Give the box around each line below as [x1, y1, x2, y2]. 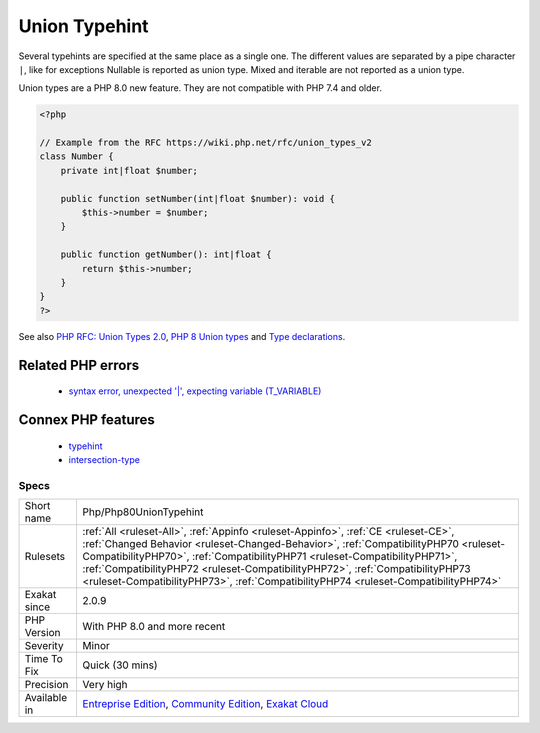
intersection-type [68, 453, 140, 465]
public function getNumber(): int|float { [60, 249, 272, 260]
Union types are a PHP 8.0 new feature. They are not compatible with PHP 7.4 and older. [18, 82, 382, 94]
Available [24, 691, 68, 705]
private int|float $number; [60, 165, 199, 176]
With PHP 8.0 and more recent [82, 620, 226, 634]
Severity [24, 639, 64, 653]
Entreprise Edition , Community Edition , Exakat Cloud [82, 697, 329, 711]
